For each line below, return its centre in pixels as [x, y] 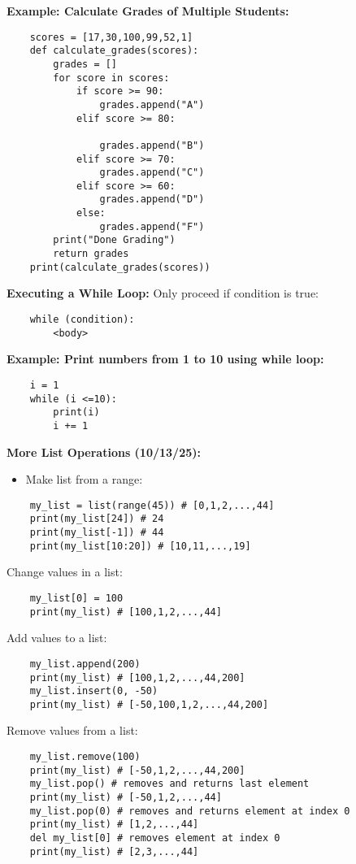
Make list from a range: [84, 479]
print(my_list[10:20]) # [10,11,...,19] [140, 546]
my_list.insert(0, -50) [94, 691]
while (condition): [82, 319]
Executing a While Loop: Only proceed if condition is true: [163, 293]
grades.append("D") [152, 200]
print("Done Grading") [114, 240]
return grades [91, 254]
